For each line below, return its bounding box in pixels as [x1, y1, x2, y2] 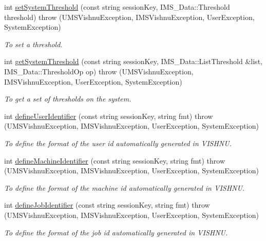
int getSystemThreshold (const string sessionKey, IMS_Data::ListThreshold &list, [4, 56, 262, 67]
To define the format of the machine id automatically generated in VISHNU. [4, 182, 245, 193]
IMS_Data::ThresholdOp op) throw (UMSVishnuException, [4, 66, 194, 76]
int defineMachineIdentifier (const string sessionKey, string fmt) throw [4, 155, 225, 166]
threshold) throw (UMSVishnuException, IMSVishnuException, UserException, [4, 11, 255, 22]
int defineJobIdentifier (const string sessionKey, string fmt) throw [4, 199, 210, 210]
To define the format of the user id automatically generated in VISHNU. [4, 137, 232, 148]
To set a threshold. [4, 38, 63, 49]
